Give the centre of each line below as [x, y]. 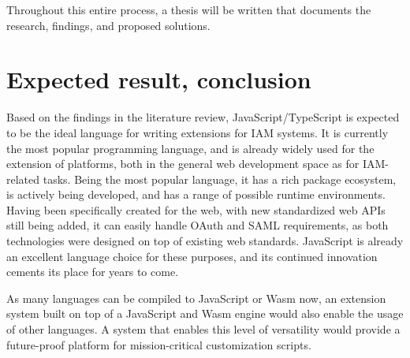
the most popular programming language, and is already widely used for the [190, 148]
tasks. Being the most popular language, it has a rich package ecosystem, [220, 179]
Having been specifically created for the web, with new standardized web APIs [196, 209]
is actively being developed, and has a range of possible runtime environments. [196, 194]
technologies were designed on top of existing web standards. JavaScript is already [205, 241]
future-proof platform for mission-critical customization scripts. [159, 344]
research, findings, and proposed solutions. [108, 25]
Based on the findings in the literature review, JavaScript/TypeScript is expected [203, 117]
